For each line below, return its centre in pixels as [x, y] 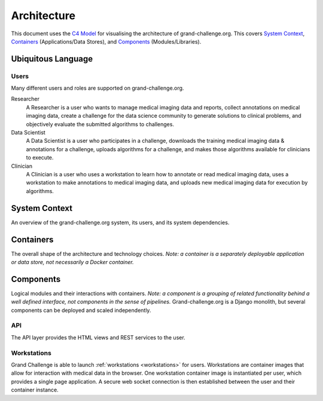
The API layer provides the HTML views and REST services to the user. [98, 337]
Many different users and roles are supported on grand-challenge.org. [97, 88]
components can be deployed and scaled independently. [81, 310]
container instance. [35, 390]
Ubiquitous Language [52, 59]
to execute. [40, 158]
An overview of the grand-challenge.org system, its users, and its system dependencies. [120, 222]
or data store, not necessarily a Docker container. [72, 262]
